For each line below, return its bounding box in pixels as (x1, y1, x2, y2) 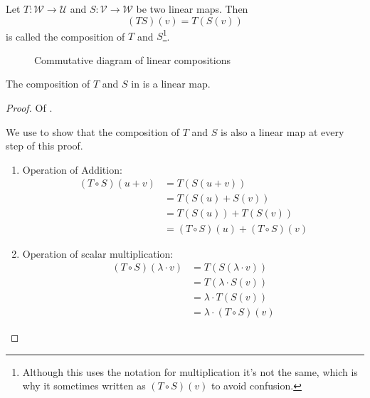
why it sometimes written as (22, 378, 146, 393)
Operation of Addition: (22, 162, 122, 177)
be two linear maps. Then (136, 1, 248, 16)
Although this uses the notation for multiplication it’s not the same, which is (22, 364, 358, 379)
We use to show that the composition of (6, 124, 180, 139)
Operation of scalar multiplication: (22, 246, 174, 261)
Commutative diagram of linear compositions (34, 52, 231, 67)
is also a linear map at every (221, 124, 344, 139)
